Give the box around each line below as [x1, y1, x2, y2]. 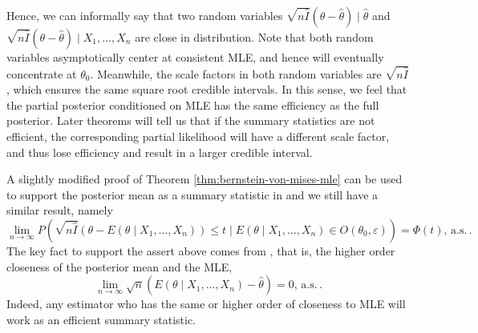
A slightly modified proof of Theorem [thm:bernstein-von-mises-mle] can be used [6, 171, 403, 187]
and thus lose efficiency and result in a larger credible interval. [6, 143, 313, 160]
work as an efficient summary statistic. [6, 311, 196, 327]
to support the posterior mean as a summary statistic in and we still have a [6, 186, 379, 203]
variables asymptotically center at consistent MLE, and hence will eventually [6, 49, 384, 65]
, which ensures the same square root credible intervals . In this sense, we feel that [6, 81, 407, 98]
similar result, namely [6, 202, 113, 219]
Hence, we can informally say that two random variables [6, 7, 283, 23]
